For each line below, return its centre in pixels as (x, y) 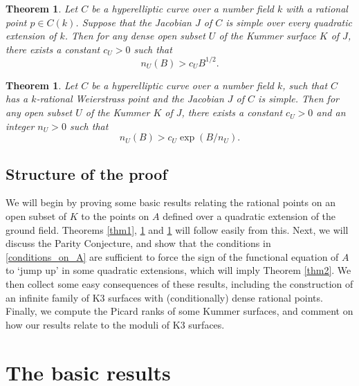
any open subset (39, 112)
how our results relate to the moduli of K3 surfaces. (115, 324)
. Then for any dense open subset (135, 36)
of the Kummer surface (267, 36)
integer (20, 126)
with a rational (317, 8)
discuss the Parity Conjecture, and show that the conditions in (138, 243)
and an (331, 112)
